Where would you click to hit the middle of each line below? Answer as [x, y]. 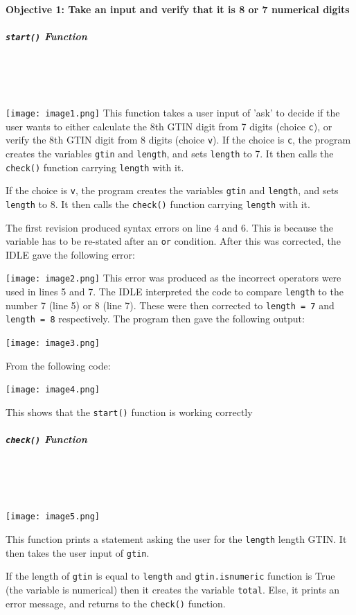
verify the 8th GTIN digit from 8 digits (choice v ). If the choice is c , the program [178, 140]
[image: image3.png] [53, 344]
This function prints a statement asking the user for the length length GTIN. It [176, 539]
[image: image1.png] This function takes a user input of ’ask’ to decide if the [173, 112]
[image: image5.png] [53, 517]
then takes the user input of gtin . [78, 552]
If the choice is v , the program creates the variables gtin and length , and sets [172, 190]
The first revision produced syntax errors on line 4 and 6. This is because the [169, 227]
